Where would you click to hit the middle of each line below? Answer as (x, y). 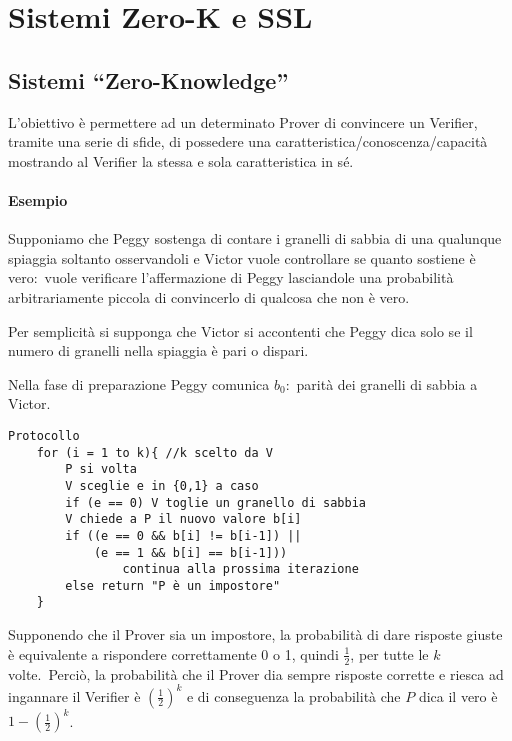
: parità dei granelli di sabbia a (381, 383)
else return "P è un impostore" (173, 585)
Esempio (38, 199)
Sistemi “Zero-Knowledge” (148, 79)
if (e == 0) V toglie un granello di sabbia (215, 502)
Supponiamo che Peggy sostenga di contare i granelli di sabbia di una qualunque (255, 238)
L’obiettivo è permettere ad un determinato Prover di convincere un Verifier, (243, 121)
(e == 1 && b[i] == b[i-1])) (190, 552)
